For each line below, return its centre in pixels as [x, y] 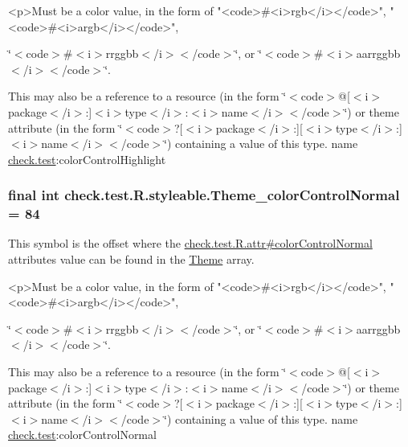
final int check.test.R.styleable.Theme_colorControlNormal [204, 195]
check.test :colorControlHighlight [87, 159]
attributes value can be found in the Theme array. [131, 259]
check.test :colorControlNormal [82, 435]
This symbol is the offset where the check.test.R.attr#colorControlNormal [190, 243]
